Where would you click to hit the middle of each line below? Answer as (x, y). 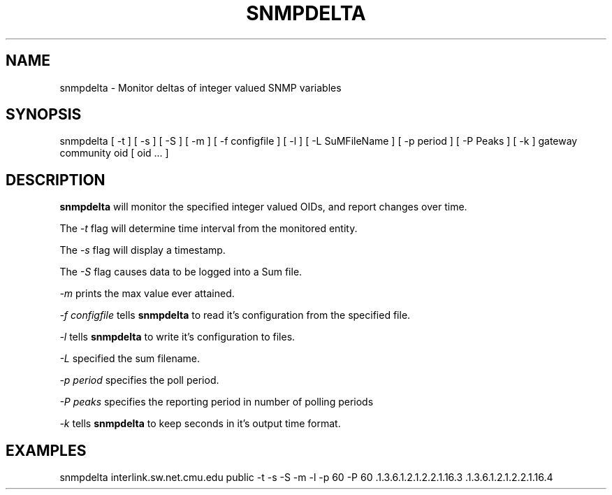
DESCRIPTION (56, 180)
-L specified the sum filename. (130, 359)
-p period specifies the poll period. (139, 380)
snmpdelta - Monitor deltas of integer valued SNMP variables (201, 87)
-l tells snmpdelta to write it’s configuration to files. (177, 337)
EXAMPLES (46, 450)
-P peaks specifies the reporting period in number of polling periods (217, 402)
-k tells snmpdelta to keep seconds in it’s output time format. (200, 424)
